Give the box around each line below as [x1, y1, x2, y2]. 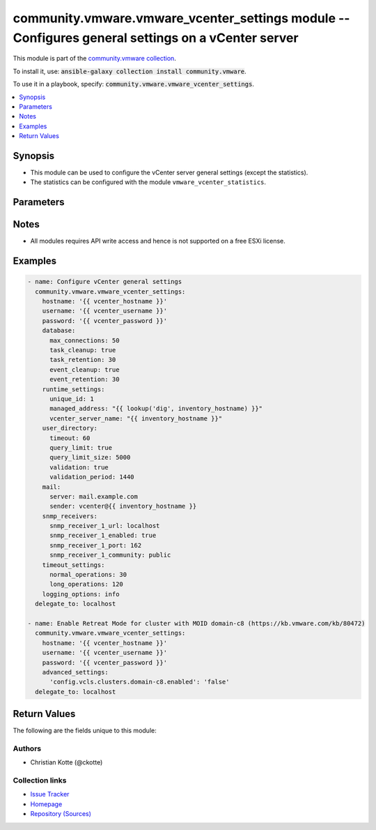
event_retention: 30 [49, 375, 120, 384]
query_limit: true [49, 444, 113, 451]
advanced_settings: [42, 668, 109, 676]
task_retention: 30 [49, 356, 116, 364]
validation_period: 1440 [49, 473, 135, 481]
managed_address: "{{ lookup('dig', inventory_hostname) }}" [49, 405, 263, 413]
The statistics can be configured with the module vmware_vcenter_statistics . [30, 178, 267, 186]
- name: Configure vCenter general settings [27, 278, 182, 286]
